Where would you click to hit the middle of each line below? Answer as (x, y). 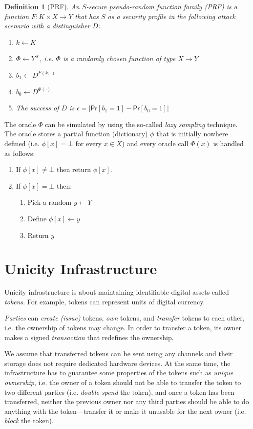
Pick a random (50, 202)
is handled (228, 143)
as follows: (20, 153)
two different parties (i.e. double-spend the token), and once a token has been (120, 392)
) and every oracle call (155, 143)
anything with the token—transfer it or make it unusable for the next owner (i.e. (125, 411)
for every (89, 143)
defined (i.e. (22, 143)
